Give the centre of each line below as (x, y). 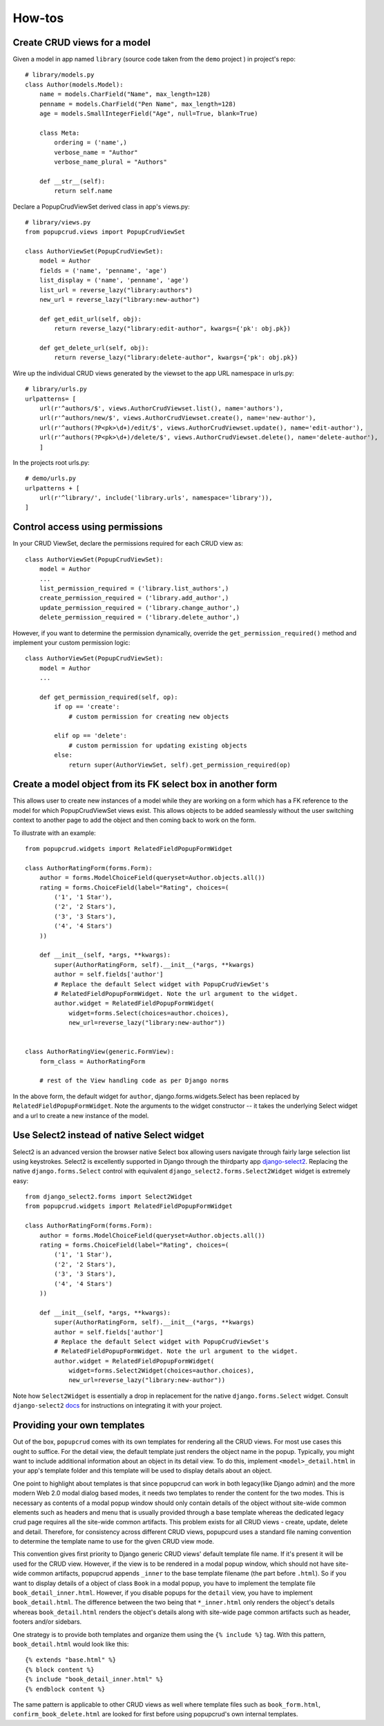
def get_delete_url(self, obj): (94, 348)
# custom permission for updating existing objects (158, 745)
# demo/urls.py (51, 479)
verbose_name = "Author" (96, 152)
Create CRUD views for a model (82, 42)
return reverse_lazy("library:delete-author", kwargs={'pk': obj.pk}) (176, 358)
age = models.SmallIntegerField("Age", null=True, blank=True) (148, 114)
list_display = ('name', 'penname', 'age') (114, 280)
